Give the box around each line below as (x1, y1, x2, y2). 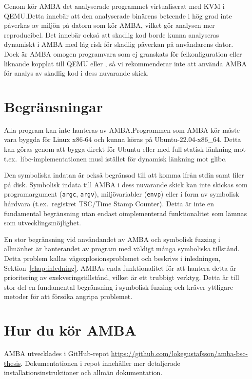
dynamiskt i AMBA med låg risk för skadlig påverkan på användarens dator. (4, 39, 233, 49)
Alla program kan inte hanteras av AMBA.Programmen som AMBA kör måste (4, 124, 240, 135)
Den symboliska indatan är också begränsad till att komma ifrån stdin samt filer (4, 170, 244, 180)
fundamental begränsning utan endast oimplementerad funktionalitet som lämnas (4, 208, 247, 218)
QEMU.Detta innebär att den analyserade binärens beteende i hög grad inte (4, 10, 232, 20)
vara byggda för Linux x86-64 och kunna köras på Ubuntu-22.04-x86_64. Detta (4, 134, 241, 144)
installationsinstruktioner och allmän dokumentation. (4, 367, 163, 378)
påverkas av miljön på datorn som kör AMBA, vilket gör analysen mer (4, 20, 215, 30)
